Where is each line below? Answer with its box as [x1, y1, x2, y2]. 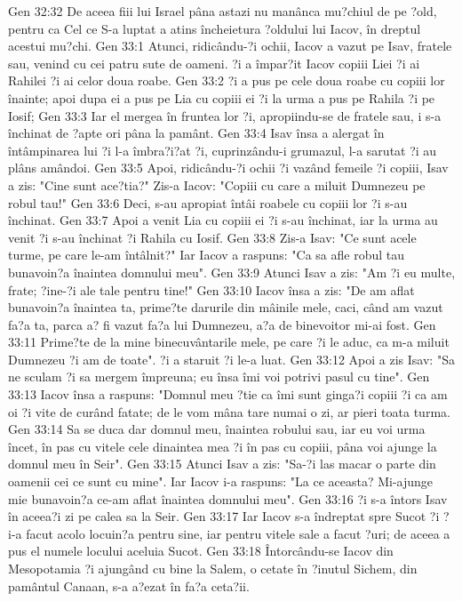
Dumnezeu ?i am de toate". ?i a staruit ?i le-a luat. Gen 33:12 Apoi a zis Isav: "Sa [8, 349, 455, 368]
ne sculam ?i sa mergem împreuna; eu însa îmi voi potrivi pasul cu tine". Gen [8, 367, 430, 386]
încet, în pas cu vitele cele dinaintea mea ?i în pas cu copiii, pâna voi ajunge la [8, 437, 437, 455]
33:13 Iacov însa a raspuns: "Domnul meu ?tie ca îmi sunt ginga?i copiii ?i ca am [8, 385, 448, 404]
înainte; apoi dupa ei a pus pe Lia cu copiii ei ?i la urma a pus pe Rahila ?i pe [8, 88, 435, 107]
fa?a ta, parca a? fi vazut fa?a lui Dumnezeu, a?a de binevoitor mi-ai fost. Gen [8, 315, 436, 333]
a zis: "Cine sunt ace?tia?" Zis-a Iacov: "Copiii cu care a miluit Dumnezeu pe [8, 175, 426, 194]
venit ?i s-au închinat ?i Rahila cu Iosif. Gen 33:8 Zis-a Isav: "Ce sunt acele [8, 228, 417, 246]
